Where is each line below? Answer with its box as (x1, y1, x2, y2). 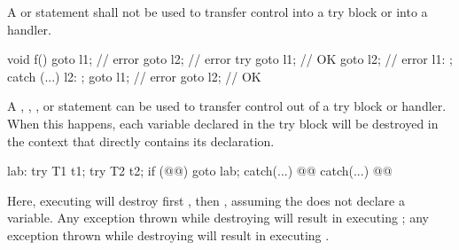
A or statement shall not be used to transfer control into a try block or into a (7, 3, 428, 20)
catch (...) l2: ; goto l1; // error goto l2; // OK (7, 66, 261, 85)
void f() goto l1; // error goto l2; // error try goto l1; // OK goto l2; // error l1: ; (7, 50, 453, 68)
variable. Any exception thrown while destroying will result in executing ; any (7, 208, 429, 227)
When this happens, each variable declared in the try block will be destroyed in (7, 113, 439, 132)
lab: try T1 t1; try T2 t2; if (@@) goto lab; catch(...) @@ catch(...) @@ (7, 161, 393, 180)
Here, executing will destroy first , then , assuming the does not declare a (7, 191, 405, 209)
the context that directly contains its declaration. (7, 131, 275, 150)
